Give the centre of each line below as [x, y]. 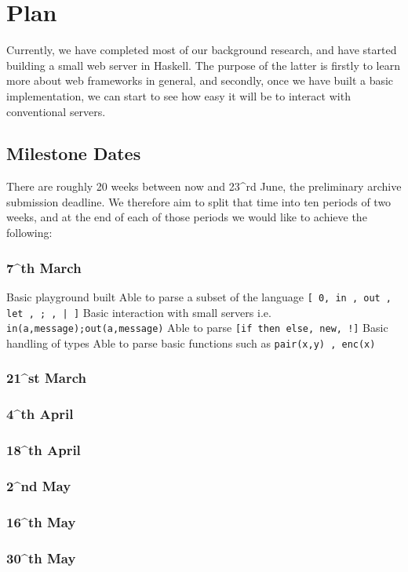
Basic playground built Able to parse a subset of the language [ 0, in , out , [199, 296]
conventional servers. [56, 111]
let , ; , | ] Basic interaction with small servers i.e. [139, 312]
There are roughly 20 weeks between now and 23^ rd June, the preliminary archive [204, 186]
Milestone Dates [74, 153]
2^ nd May [39, 485]
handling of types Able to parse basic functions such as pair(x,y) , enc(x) [191, 342]
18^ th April [44, 450]
